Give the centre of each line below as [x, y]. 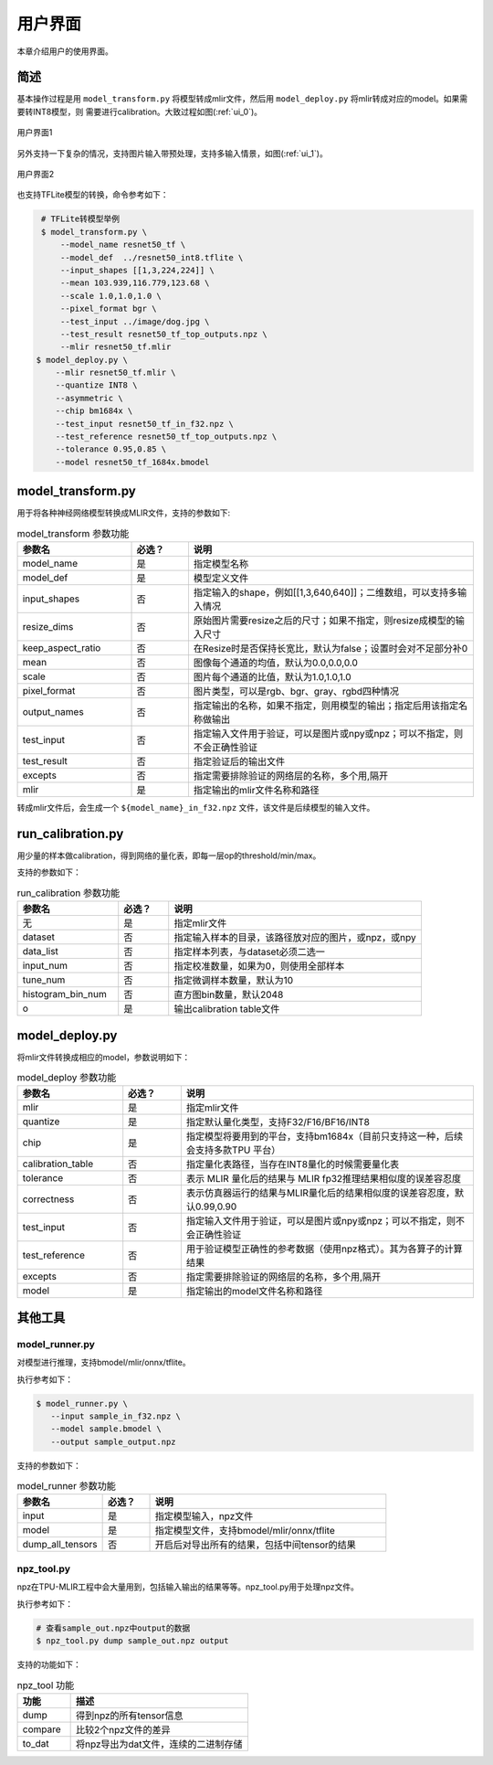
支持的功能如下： [49, 1664]
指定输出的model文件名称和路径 [254, 1292]
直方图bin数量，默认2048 [229, 994]
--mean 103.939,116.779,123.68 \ [135, 283]
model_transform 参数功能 [73, 533]
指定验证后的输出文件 [239, 761]
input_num [45, 966]
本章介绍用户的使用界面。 [65, 51]
